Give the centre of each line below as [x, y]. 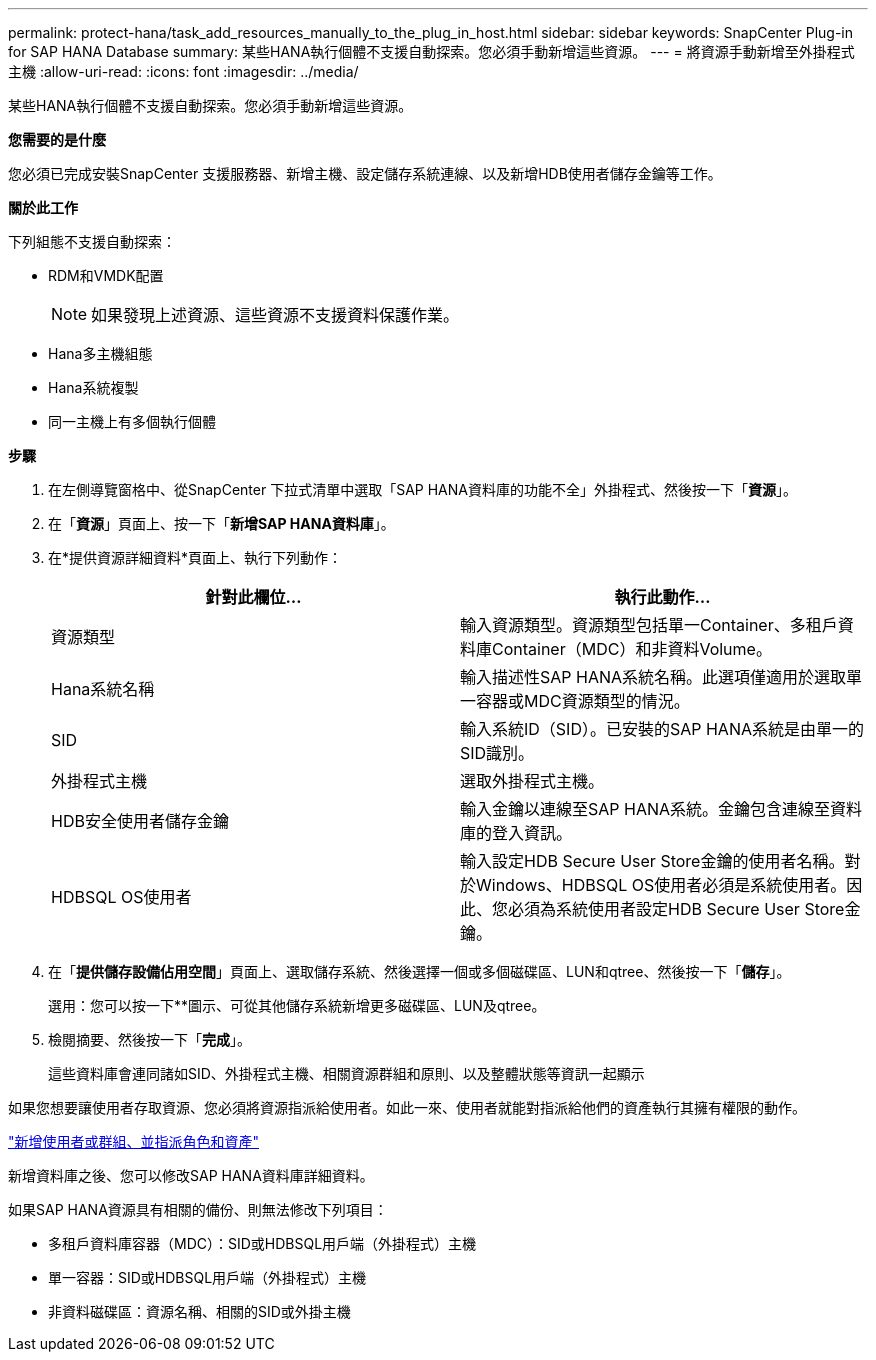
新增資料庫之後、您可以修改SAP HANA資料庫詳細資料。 [191, 1175]
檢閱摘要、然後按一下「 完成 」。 [149, 1039]
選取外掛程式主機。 [532, 781]
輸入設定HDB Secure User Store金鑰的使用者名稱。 [652, 861]
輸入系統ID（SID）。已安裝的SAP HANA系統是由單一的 [662, 729]
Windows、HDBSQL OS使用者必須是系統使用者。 [661, 885]
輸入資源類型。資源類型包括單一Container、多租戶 [649, 625]
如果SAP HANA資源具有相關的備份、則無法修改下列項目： [198, 1209]
